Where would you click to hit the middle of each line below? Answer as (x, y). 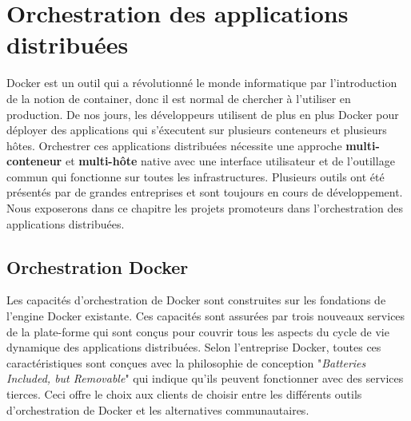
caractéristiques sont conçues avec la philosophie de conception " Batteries (186, 362)
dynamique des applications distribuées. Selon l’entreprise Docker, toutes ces (194, 347)
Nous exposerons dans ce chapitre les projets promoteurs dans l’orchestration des (205, 208)
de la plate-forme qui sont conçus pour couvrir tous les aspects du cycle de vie (198, 331)
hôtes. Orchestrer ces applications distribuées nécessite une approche (174, 145)
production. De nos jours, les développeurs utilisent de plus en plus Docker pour (203, 114)
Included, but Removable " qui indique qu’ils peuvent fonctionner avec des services (205, 378)
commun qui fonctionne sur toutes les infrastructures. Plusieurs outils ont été (196, 176)
